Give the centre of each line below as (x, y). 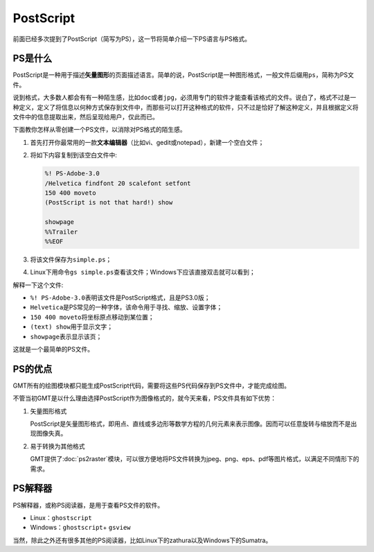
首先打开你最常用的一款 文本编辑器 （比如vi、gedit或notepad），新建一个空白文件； (147, 142)
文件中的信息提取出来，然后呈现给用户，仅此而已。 (86, 117)
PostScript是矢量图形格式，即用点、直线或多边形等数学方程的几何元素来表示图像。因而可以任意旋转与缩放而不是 (190, 424)
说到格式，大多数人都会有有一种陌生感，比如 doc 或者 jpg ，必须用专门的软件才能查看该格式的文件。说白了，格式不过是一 (185, 98)
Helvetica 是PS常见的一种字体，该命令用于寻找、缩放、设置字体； (126, 307)
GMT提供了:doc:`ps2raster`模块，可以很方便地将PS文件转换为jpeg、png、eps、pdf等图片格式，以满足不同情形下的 (195, 459)
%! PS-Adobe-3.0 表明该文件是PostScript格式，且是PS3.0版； (120, 297)
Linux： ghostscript (61, 517)
